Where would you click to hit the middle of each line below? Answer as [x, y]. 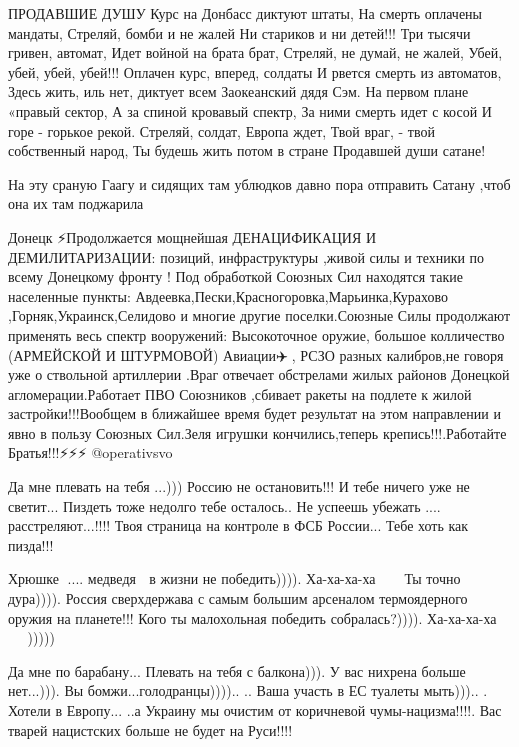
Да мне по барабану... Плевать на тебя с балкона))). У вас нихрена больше [237, 670]
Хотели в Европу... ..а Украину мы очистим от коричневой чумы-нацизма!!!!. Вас [255, 710]
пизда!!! [31, 544]
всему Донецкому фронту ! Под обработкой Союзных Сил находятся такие [235, 276]
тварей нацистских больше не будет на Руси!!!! [150, 729]
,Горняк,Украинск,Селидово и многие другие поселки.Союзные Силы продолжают [259, 315]
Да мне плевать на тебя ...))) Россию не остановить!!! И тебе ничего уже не [239, 486]
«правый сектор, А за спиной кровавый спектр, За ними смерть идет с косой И [250, 110]
